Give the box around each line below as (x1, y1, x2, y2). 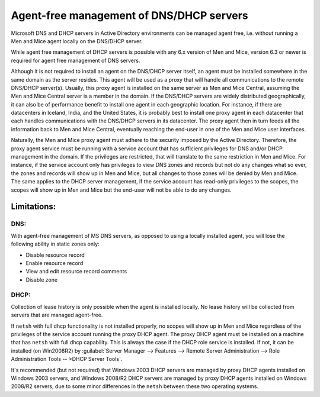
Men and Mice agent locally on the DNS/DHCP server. (11, 37, 143, 44)
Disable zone (25, 276, 58, 283)
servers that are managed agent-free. (11, 311, 103, 319)
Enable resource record (25, 259, 84, 266)
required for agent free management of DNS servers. (11, 57, 140, 64)
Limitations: (11, 202, 56, 212)
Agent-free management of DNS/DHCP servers (11, 9, 248, 22)
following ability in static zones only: (11, 240, 100, 248)
